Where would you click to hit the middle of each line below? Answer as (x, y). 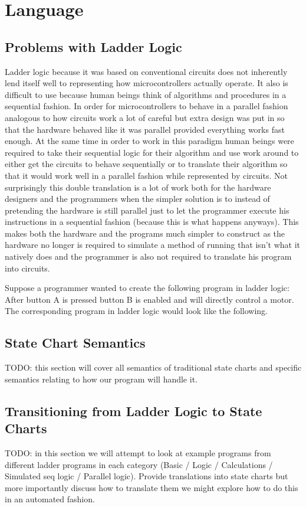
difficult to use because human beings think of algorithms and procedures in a (146, 94)
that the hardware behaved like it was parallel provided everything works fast (145, 129)
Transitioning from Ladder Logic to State (134, 410)
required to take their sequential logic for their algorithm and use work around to (152, 152)
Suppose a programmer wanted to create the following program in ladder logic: (147, 288)
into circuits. (27, 268)
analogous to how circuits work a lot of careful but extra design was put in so (145, 117)
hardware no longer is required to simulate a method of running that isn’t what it (153, 245)
